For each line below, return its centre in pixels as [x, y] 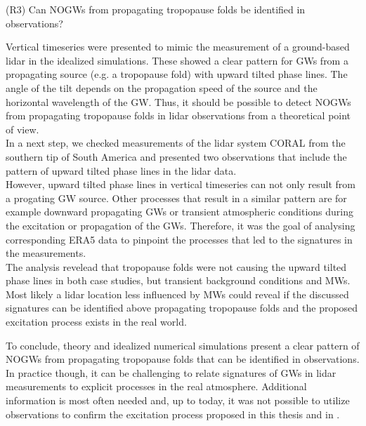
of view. [22, 129]
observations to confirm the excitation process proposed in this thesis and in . [173, 414]
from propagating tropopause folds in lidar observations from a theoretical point [178, 115]
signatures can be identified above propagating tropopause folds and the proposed [182, 308]
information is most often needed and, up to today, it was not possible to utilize [178, 400]
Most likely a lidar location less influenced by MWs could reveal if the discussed [177, 294]
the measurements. [46, 253]
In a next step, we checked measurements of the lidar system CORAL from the [176, 143]
